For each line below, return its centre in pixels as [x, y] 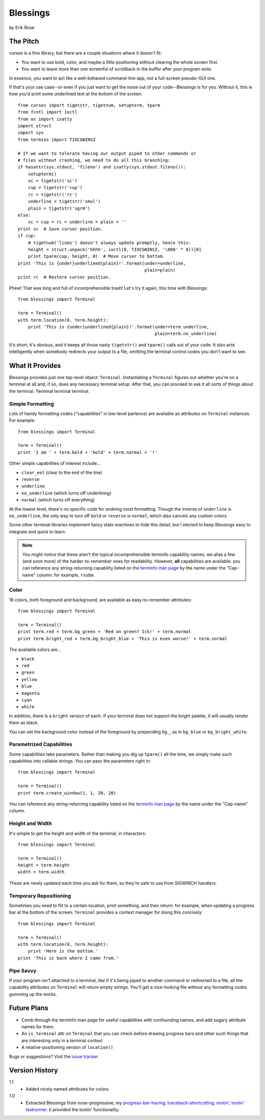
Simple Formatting [31, 404]
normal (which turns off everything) [58, 500]
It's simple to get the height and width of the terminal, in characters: [78, 833]
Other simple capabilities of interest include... [55, 464]
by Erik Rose [22, 27]
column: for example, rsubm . [66, 575]
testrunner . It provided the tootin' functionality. [73, 1109]
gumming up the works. [33, 994]
